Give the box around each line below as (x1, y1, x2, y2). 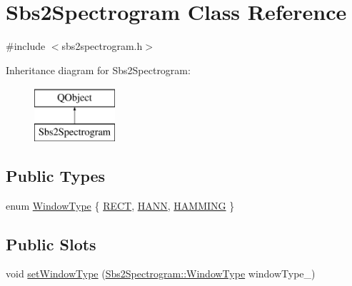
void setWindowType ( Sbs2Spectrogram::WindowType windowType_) (6, 266, 316, 281)
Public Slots (6, 233, 96, 255)
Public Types (6, 164, 106, 186)
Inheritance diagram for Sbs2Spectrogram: (6, 62, 191, 77)
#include (6, 39, 46, 53)
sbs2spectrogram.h (61, 39, 143, 53)
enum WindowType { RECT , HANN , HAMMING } (6, 198, 235, 213)
